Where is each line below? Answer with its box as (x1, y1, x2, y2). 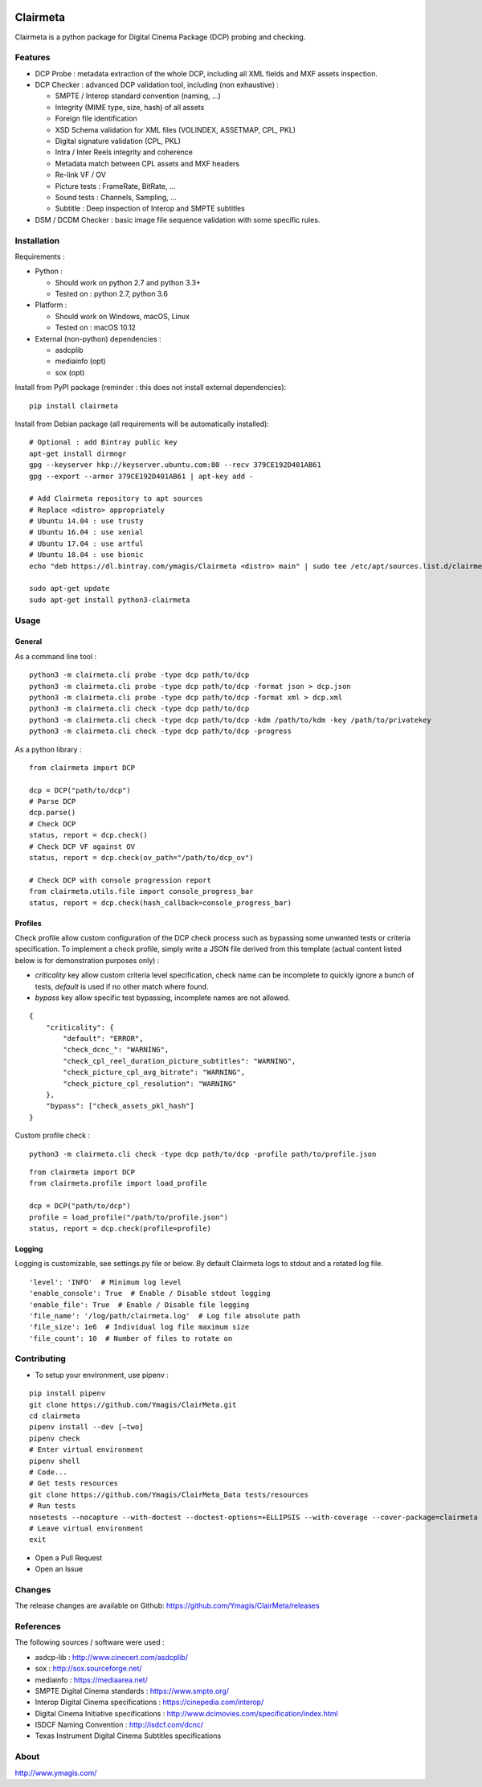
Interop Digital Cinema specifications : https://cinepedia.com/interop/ (35, 1697, 264, 1707)
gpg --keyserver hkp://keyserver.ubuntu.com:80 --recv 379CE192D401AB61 (29, 461, 321, 469)
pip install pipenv (29, 1389, 106, 1398)
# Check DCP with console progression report (29, 875, 212, 884)
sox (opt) (55, 367, 85, 377)
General (14, 637, 43, 646)
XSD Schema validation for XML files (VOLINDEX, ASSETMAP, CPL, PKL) (55, 125, 296, 134)
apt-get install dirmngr (29, 449, 127, 458)
